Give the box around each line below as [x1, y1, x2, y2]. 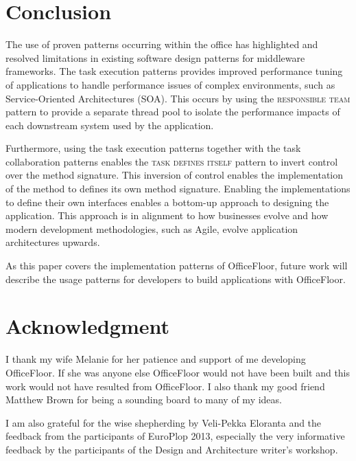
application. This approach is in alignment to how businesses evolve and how [5, 208, 329, 223]
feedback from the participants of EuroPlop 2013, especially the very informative [5, 429, 345, 443]
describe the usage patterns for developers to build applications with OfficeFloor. [5, 271, 346, 286]
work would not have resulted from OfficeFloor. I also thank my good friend [5, 379, 325, 393]
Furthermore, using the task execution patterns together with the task [5, 141, 301, 155]
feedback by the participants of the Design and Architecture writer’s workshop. [5, 442, 338, 456]
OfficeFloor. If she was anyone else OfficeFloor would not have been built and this [5, 365, 351, 379]
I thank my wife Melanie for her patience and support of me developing [5, 352, 306, 366]
